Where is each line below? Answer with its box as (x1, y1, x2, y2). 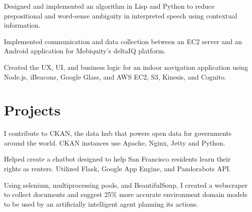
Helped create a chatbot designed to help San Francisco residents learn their (4, 154, 231, 164)
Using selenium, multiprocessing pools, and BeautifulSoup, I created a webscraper (4, 179, 248, 190)
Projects (4, 100, 61, 120)
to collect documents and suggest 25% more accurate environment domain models (4, 189, 248, 199)
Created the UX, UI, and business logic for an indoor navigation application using (4, 62, 248, 72)
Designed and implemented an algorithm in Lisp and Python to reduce (4, 1, 215, 11)
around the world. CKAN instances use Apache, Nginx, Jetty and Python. (4, 137, 225, 147)
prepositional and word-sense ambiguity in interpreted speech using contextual (4, 10, 237, 20)
